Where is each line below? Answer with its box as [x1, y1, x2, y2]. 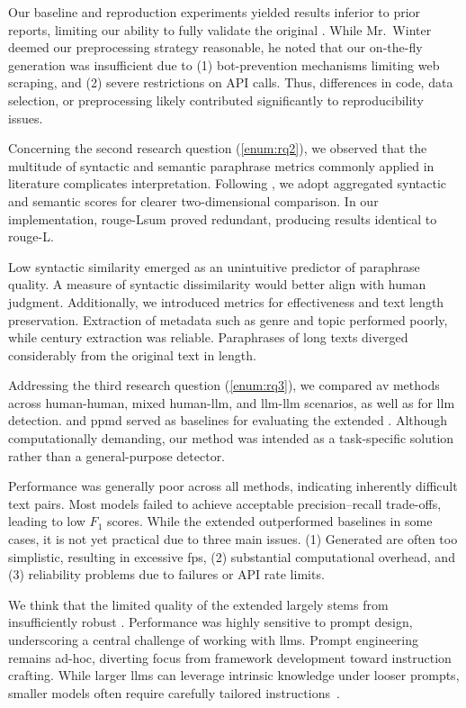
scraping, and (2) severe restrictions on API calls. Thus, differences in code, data [8, 73, 453, 92]
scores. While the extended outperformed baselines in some [106, 512, 433, 531]
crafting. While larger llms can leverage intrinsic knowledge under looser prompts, [8, 666, 460, 685]
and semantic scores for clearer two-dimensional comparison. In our [8, 191, 379, 210]
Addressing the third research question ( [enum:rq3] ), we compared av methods [8, 376, 440, 395]
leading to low [8, 512, 85, 531]
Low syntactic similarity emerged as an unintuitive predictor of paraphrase [8, 257, 420, 276]
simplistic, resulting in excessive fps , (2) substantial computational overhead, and [8, 547, 455, 566]
